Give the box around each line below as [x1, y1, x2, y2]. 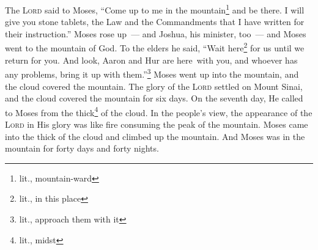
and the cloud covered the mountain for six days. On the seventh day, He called [5, 92, 303, 105]
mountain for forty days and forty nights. [5, 142, 159, 155]
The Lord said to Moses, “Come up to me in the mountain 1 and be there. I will [5, 2, 305, 16]
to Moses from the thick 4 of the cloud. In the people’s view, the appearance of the [5, 104, 312, 119]
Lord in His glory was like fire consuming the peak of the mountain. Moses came [5, 117, 308, 130]
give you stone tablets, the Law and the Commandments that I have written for [5, 15, 305, 28]
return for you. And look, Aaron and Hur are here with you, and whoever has [5, 53, 298, 66]
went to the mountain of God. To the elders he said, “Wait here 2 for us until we [5, 40, 305, 54]
